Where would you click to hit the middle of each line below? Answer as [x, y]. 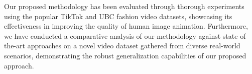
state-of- [235, 35]
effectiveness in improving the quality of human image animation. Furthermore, [126, 26]
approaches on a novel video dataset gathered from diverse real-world [134, 46]
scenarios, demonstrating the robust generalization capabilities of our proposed [125, 55]
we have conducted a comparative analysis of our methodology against [112, 35]
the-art [15, 46]
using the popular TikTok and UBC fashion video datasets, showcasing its [118, 16]
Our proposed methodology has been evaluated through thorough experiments [124, 6]
